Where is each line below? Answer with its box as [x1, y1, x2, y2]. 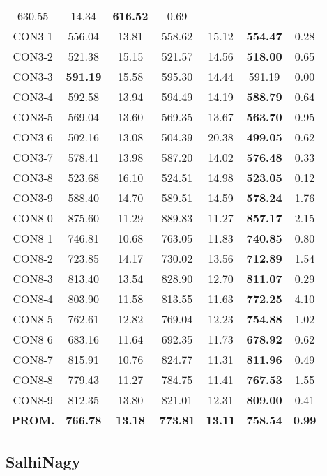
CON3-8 [13, 169, 53, 185]
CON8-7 [13, 351, 53, 367]
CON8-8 [13, 371, 53, 387]
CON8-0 [13, 210, 53, 226]
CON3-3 [13, 68, 53, 84]
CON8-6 [13, 331, 53, 347]
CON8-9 [13, 392, 53, 408]
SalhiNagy [6, 451, 81, 473]
